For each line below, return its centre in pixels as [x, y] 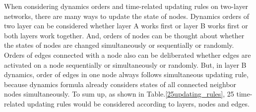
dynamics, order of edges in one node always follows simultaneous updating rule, [126, 74]
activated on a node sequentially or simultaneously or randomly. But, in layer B [125, 64]
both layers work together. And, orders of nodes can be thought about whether [124, 35]
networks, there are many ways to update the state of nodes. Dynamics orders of [127, 16]
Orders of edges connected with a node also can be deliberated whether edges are [128, 55]
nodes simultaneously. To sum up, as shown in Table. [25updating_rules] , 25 [119, 94]
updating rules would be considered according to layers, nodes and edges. [138, 103]
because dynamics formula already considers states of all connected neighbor [120, 84]
